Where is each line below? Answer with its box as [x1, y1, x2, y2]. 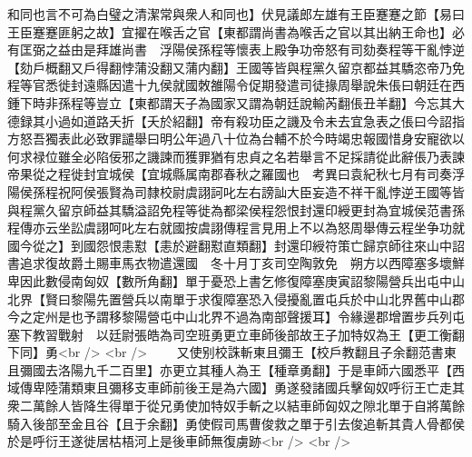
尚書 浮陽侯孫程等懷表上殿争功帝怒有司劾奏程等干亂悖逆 [121, 40, 465, 59]
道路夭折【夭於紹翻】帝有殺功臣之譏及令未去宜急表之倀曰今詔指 [83, 111, 465, 130]
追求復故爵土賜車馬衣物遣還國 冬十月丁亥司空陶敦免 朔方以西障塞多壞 [19, 253, 452, 273]
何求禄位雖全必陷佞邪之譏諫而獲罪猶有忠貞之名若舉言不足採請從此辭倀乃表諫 [7, 146, 465, 165]
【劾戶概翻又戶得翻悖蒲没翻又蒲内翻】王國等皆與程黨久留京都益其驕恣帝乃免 [7, 57, 465, 76]
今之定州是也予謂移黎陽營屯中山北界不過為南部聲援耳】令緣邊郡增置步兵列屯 [7, 307, 465, 326]
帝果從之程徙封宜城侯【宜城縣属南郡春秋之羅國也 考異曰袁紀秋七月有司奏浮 [7, 164, 465, 184]
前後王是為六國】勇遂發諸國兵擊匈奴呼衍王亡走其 [172, 378, 465, 397]
